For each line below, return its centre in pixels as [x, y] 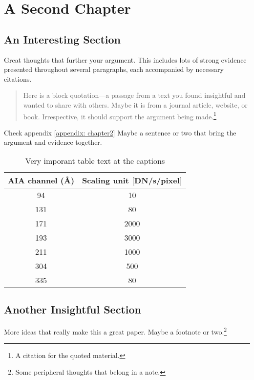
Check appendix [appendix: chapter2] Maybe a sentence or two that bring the [120, 132]
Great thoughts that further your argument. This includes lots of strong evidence [125, 59]
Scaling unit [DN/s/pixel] [132, 180]
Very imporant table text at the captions [95, 160]
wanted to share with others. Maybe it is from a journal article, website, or [135, 104]
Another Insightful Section [73, 309]
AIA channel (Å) [41, 180]
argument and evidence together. [53, 142]
